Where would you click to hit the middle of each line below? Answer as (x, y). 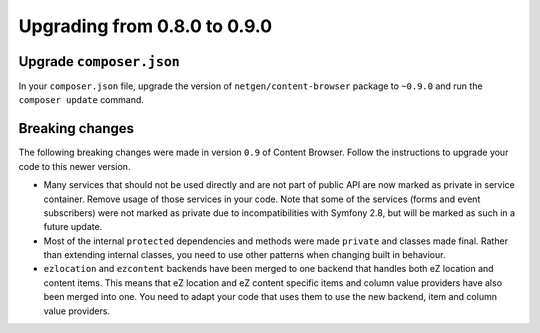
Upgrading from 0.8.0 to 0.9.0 (145, 26)
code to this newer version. (74, 166)
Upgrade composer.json (99, 61)
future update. (73, 227)
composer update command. (81, 100)
